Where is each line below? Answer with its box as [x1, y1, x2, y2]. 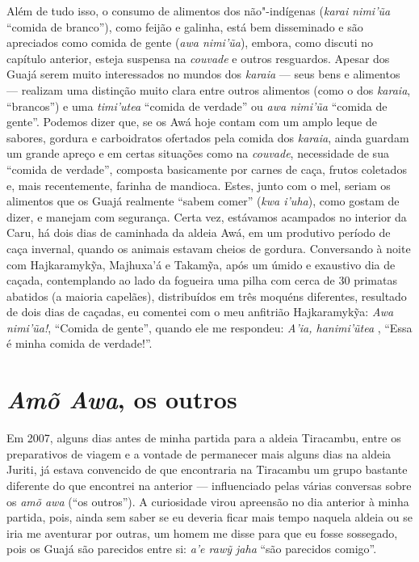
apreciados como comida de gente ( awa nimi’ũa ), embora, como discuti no [6, 34, 374, 51]
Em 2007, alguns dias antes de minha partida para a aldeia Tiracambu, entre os [6, 429, 401, 446]
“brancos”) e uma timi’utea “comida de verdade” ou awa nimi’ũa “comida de [6, 97, 388, 114]
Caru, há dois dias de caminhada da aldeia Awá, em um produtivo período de [6, 224, 391, 241]
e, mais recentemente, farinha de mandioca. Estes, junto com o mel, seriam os [6, 176, 391, 193]
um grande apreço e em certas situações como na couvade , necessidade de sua [6, 145, 389, 162]
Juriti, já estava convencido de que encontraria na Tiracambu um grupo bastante [6, 461, 408, 478]
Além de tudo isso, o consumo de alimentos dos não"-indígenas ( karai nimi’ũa [6, 2, 391, 19]
